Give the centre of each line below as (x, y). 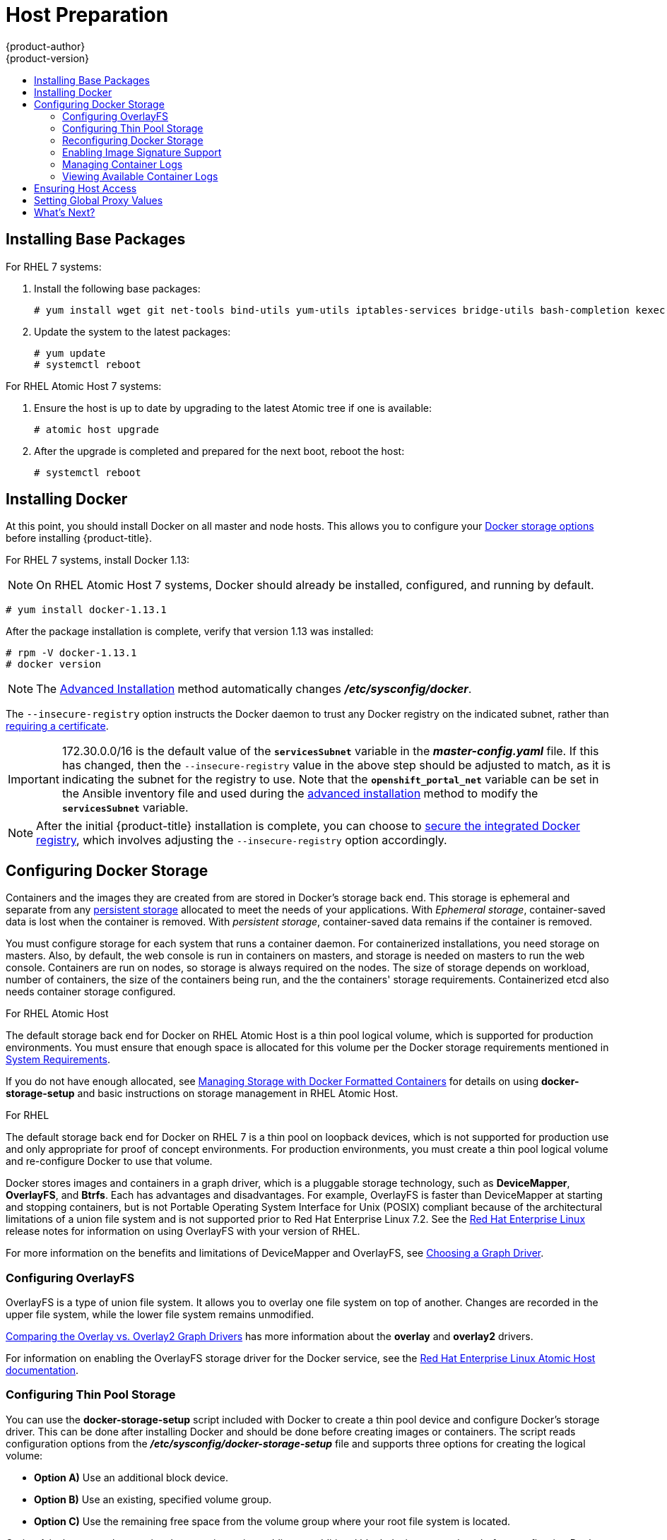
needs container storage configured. (91, 992)
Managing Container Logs (123, 164)
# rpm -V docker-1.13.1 (71, 653)
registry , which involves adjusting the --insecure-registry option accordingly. (242, 840)
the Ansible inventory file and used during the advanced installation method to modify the (300, 794)
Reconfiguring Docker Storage (133, 140)
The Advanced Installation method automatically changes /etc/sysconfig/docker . (254, 689)
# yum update (70, 353)
